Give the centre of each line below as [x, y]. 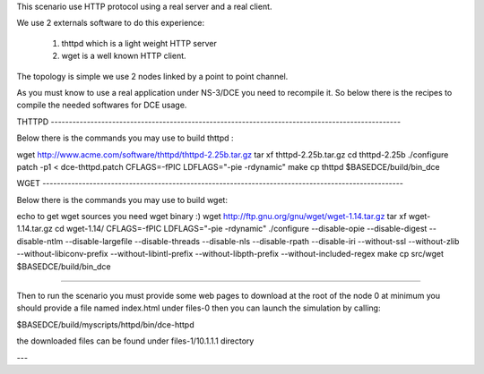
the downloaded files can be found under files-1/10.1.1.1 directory [135, 341]
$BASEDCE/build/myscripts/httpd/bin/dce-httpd [105, 324]
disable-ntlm [40, 241]
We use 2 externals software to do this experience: [111, 23]
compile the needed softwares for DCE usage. [102, 105]
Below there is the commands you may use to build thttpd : [125, 138]
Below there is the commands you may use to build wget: [122, 200]
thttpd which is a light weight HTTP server [139, 43]
